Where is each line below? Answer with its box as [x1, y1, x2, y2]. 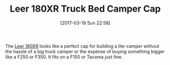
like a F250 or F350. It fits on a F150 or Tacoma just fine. [5, 54, 123, 60]
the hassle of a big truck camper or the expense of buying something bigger [5, 48, 165, 54]
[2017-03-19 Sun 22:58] [60, 20, 111, 26]
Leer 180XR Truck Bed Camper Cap [10, 3, 161, 15]
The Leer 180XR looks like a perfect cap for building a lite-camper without [5, 43, 160, 49]
